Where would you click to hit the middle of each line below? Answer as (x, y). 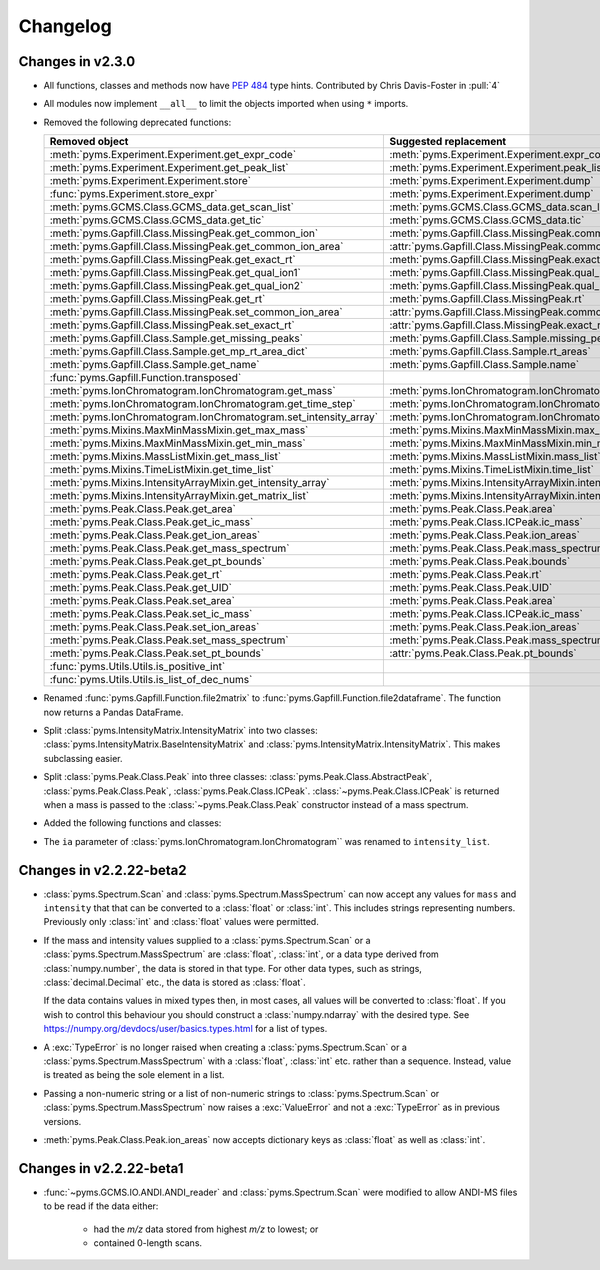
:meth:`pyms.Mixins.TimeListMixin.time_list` (492, 470)
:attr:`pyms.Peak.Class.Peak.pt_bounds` (483, 653)
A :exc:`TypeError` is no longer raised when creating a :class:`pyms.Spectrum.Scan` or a (225, 1047)
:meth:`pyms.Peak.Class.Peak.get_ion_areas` (155, 535)
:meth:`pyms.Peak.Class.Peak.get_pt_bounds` (157, 562)
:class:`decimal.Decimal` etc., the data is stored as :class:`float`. (174, 982)
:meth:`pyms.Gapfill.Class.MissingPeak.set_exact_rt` (172, 325)
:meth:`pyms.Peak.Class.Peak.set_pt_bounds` (157, 653)
